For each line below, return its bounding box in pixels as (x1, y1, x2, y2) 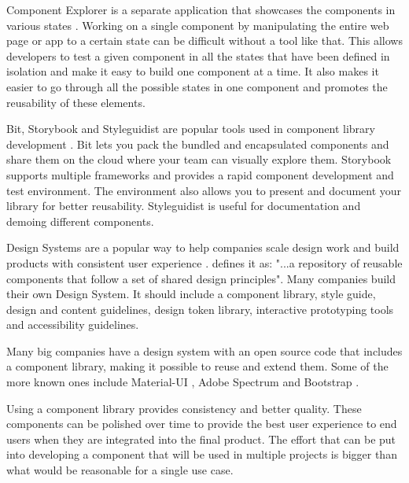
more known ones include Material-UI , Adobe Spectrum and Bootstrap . (6, 374, 359, 390)
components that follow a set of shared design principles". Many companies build (6, 270, 396, 286)
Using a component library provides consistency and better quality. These (6, 400, 362, 416)
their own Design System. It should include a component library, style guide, (6, 286, 376, 302)
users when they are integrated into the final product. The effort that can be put (6, 430, 396, 447)
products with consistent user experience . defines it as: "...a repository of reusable (6, 254, 403, 271)
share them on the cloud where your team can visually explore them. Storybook (6, 151, 392, 168)
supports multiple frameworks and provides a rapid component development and (6, 166, 394, 183)
